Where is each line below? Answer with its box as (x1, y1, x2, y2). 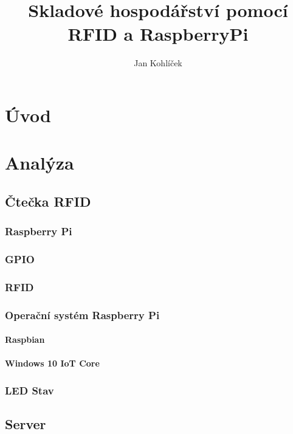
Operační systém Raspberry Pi (5, 307, 160, 322)
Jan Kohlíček (134, 57, 182, 69)
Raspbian (5, 333, 45, 346)
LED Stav (5, 382, 54, 398)
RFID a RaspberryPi (67, 21, 249, 46)
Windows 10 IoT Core (5, 357, 100, 370)
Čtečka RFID (5, 191, 91, 210)
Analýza (5, 150, 74, 175)
